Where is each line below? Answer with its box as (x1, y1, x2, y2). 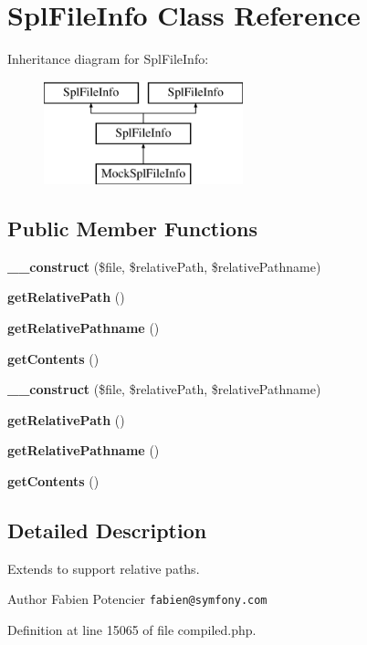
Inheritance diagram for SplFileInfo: (7, 49, 209, 68)
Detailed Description (7, 516, 207, 545)
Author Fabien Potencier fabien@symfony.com (7, 589, 267, 609)
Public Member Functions (7, 214, 257, 243)
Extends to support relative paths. (7, 558, 200, 577)
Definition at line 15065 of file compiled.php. (7, 620, 257, 640)
